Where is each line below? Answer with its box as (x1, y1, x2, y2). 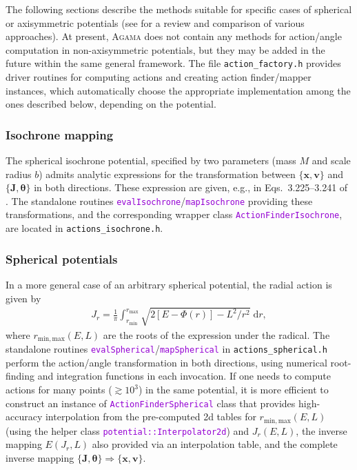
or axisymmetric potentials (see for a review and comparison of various (6, 15, 305, 30)
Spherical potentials (6, 250, 118, 267)
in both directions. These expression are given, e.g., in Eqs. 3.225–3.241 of (34, 180, 348, 195)
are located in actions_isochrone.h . (6, 221, 163, 235)
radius (6, 166, 32, 181)
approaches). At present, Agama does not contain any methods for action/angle (6, 29, 342, 43)
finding (6, 369, 35, 383)
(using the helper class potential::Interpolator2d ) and (6, 423, 249, 438)
